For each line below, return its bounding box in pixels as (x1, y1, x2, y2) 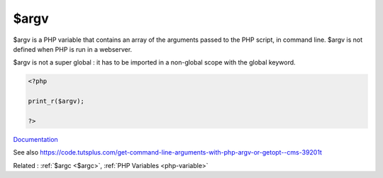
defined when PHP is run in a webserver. (13, 45, 133, 53)
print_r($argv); (28, 97, 85, 106)
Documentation (13, 135, 58, 143)
